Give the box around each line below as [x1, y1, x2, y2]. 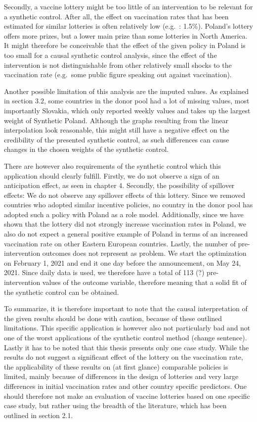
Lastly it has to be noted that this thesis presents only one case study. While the [4, 342, 249, 352]
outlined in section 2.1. [4, 410, 73, 420]
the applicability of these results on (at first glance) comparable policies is [4, 361, 228, 372]
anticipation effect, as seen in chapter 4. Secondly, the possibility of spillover [4, 180, 235, 190]
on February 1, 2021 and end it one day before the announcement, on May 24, [4, 257, 241, 268]
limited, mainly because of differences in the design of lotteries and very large [4, 371, 239, 381]
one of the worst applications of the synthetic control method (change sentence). [4, 332, 247, 342]
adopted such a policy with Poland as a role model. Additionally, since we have [4, 209, 244, 219]
